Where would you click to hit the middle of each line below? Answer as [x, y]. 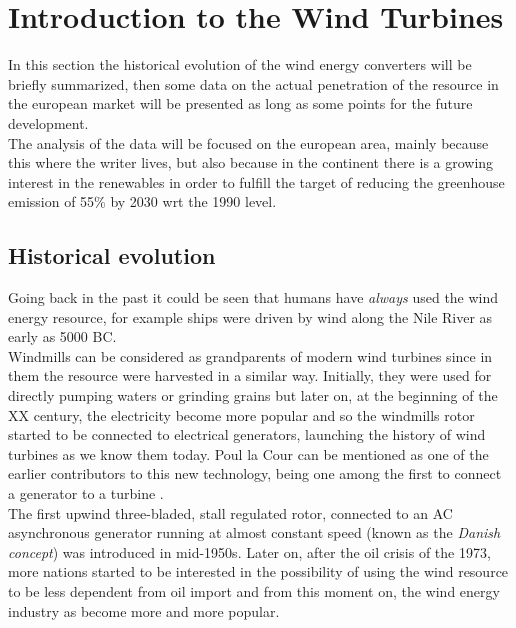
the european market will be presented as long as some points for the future [240, 103]
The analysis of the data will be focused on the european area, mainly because [248, 142]
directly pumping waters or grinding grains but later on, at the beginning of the [253, 395]
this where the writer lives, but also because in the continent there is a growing [251, 162]
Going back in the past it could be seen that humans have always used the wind [253, 297]
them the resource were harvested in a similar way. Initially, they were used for [250, 375]
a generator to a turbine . [86, 493]
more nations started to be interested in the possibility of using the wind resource [258, 571]
